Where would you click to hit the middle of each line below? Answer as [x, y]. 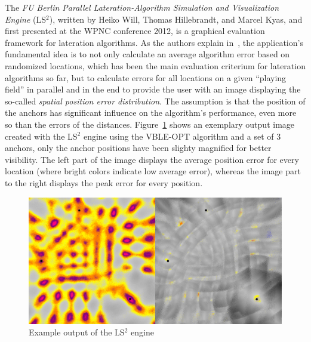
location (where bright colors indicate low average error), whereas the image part [153, 171]
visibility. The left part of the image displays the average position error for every [152, 159]
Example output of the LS [77, 332]
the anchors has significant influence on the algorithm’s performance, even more [151, 113]
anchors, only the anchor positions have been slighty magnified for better [138, 148]
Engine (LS [26, 19]
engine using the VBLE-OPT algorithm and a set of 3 [182, 136]
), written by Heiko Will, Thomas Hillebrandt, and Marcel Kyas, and [176, 19]
